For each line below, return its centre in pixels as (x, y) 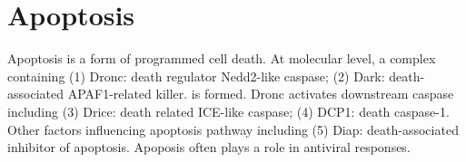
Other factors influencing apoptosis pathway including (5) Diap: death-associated (233, 129)
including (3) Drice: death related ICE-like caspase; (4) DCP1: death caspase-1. (228, 111)
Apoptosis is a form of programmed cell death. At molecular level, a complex (222, 58)
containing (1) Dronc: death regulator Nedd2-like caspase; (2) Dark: (196, 76)
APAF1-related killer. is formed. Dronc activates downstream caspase (261, 94)
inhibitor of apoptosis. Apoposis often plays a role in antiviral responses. (209, 147)
